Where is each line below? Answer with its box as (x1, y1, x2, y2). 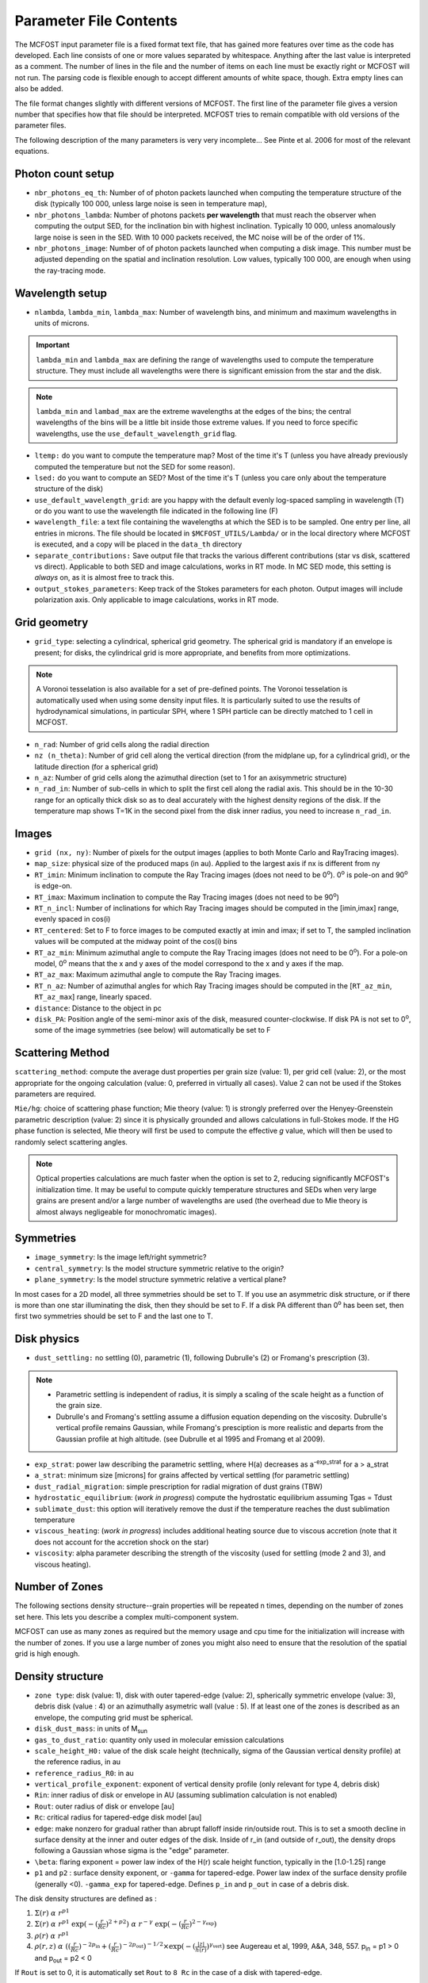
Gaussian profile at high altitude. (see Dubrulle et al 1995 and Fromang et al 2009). (55, 1434, 325, 1444)
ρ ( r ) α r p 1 (34, 1930, 70, 1940)
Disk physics (14, 1333, 79, 1346)
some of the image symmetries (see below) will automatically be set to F (34, 1026, 271, 1035)
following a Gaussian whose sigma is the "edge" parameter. (34, 1846, 230, 1855)
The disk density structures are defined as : (14, 1893, 158, 1903)
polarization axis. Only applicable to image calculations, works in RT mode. (34, 595, 279, 604)
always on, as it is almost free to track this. (34, 573, 174, 582)
